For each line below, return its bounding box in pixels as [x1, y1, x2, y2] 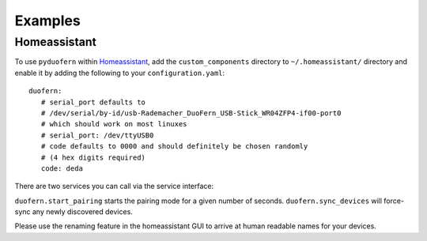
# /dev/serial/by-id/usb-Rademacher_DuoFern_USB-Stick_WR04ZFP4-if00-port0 [40, 108, 342, 118]
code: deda [40, 164, 83, 173]
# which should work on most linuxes [40, 119, 187, 129]
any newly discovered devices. [32, 207, 134, 217]
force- [384, 196, 405, 205]
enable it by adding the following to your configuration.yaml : [14, 68, 225, 77]
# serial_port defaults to [40, 97, 146, 107]
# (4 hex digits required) [40, 153, 146, 162]
